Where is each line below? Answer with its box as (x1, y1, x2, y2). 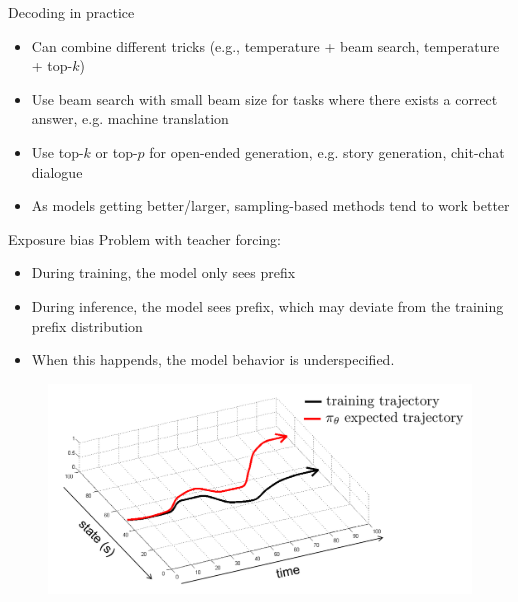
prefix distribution (31, 315, 143, 336)
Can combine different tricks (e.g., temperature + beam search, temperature (31, 35, 500, 56)
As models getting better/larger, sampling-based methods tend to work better (31, 195, 510, 216)
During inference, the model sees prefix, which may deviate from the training (31, 295, 504, 316)
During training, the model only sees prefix (31, 262, 296, 283)
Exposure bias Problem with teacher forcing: (8, 228, 281, 249)
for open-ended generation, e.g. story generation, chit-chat (149, 141, 505, 162)
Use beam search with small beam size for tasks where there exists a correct (31, 88, 498, 109)
